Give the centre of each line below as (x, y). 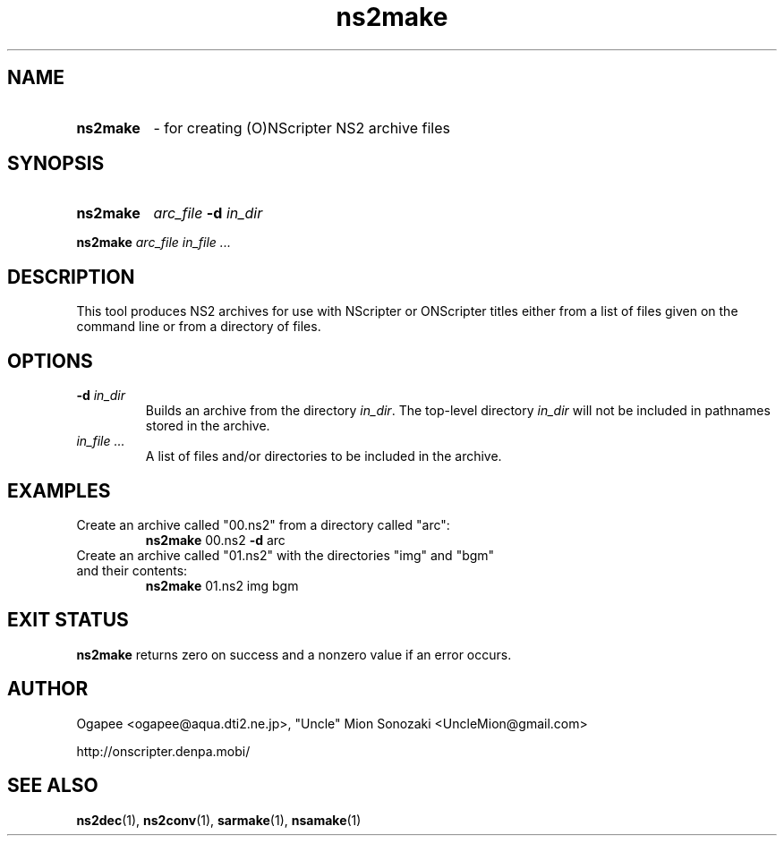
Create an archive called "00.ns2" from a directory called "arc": (263, 524)
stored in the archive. (208, 426)
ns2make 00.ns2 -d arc (215, 540)
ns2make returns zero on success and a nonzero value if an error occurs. (294, 654)
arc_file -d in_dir (208, 213)
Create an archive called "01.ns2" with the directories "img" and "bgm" (285, 555)
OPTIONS (50, 361)
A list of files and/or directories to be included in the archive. (324, 456)
